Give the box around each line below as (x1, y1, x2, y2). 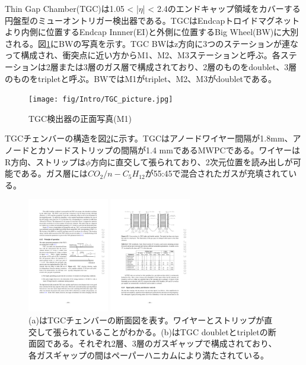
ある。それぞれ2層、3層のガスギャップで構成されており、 (53, 337, 277, 350)
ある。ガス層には (21, 167, 88, 180)
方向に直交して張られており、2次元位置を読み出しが (90, 155, 293, 168)
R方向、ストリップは (5, 155, 86, 168)
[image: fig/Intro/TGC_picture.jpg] (28, 95, 173, 104)
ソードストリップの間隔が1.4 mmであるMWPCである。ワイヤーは (46, 144, 301, 156)
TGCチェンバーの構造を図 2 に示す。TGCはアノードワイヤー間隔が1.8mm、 (5, 132, 293, 144)
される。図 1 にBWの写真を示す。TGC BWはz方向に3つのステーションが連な (5, 37, 299, 49)
